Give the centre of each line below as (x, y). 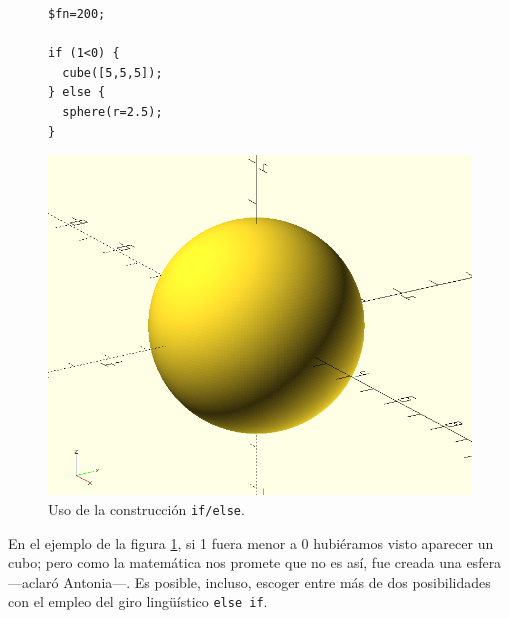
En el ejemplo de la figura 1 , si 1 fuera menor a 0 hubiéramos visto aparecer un (251, 542)
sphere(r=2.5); (112, 111)
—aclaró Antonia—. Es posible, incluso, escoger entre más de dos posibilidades (249, 581)
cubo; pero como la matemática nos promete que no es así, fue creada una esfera (255, 562)
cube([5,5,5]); (112, 72)
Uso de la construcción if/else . (146, 508)
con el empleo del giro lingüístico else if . (138, 601)
